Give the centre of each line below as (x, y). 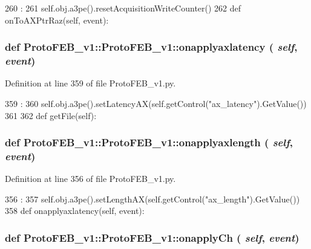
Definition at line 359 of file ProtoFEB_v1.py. (90, 83)
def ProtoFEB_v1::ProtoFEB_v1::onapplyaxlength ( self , (149, 142)
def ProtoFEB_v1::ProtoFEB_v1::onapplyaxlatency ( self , (151, 47)
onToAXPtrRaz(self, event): (57, 20)
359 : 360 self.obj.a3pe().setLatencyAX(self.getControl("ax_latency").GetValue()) (156, 103)
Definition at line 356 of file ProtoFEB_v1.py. (90, 179)
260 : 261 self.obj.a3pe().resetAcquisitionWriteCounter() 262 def (123, 8)
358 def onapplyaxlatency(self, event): (75, 211)
